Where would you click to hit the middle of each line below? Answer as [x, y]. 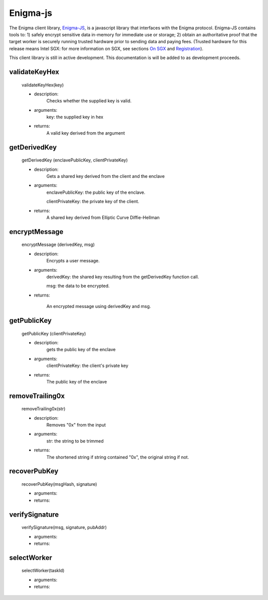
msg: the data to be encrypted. [78, 286]
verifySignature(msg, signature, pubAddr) [64, 527]
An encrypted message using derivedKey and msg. [99, 306]
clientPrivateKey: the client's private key [87, 366]
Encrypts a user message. [73, 261]
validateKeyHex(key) [43, 85]
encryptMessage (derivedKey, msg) [58, 245]
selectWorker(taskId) [43, 571]
